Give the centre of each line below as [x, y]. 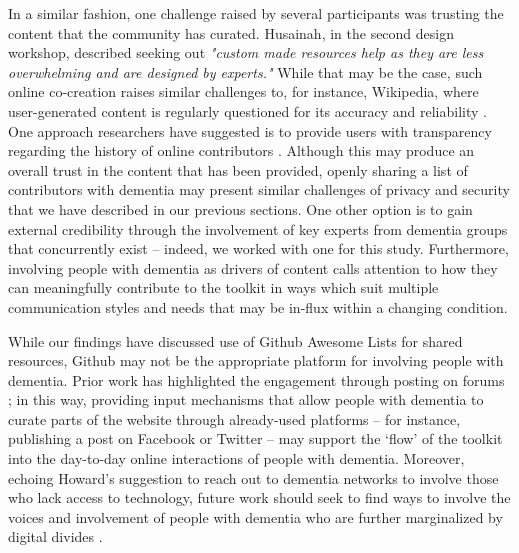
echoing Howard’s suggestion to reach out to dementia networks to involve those [253, 477]
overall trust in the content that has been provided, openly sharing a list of [238, 169]
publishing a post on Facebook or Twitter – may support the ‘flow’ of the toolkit [255, 438]
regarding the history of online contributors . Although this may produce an [241, 150]
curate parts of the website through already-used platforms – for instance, [234, 418]
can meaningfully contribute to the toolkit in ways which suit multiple [223, 287]
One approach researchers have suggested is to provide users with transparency [250, 130]
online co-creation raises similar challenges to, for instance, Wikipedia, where [243, 91]
